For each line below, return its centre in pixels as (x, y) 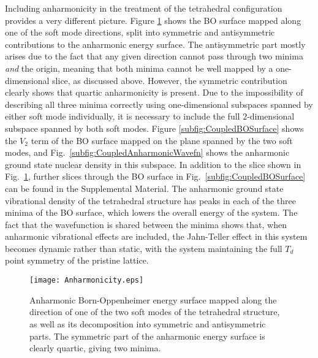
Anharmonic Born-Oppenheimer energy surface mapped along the (153, 299)
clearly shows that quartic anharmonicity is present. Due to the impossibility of (154, 92)
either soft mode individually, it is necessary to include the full (123, 116)
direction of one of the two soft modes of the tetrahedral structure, (155, 312)
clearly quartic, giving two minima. (95, 348)
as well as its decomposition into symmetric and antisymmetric (148, 323)
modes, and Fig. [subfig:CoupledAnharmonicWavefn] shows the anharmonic (147, 152)
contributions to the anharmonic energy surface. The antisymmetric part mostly (155, 44)
